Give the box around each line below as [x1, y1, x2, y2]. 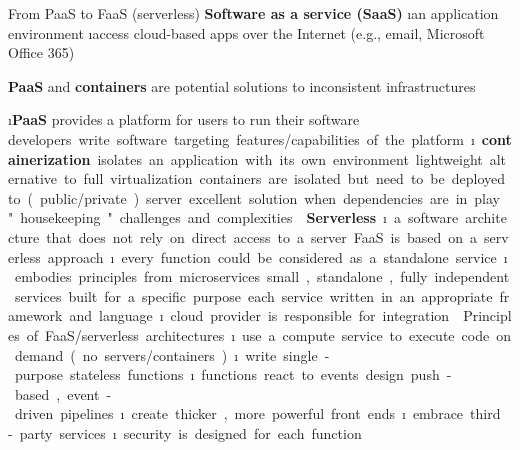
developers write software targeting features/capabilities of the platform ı [8, 128, 475, 149]
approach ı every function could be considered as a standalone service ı [47, 246, 508, 267]
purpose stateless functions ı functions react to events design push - [14, 364, 452, 385]
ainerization [8, 148, 91, 169]
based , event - [14, 383, 112, 404]
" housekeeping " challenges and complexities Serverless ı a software [8, 207, 459, 228]
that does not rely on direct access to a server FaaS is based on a [46, 226, 478, 247]
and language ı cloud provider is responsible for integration [69, 305, 450, 326]
